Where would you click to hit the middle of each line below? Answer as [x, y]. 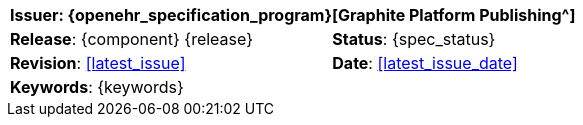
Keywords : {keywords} [97, 87]
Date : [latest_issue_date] [425, 63]
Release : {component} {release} [131, 39]
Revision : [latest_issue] [98, 63]
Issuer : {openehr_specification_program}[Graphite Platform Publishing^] [293, 15]
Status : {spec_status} [414, 39]
